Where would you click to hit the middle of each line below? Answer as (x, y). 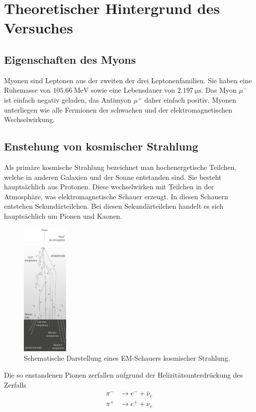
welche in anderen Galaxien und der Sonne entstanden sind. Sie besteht (113, 177)
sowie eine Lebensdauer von (133, 90)
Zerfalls (15, 384)
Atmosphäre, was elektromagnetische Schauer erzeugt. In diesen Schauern (116, 196)
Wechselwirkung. (30, 119)
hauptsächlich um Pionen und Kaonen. (63, 215)
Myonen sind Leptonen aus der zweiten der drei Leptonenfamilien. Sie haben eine (128, 80)
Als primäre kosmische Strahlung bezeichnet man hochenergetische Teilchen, (120, 167)
